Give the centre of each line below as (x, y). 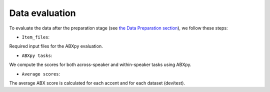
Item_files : (36, 37)
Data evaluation (42, 13)
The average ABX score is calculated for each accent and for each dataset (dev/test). (97, 83)
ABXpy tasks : (37, 55)
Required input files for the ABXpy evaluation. (56, 46)
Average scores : (41, 74)
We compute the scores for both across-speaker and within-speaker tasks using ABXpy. (100, 64)
